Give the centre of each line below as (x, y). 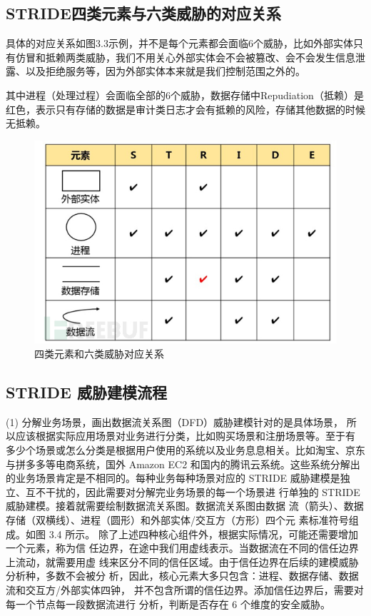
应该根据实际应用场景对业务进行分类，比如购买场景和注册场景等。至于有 (185, 436)
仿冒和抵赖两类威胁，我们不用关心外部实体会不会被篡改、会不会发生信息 (185, 57)
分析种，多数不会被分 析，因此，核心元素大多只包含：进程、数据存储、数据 (182, 576)
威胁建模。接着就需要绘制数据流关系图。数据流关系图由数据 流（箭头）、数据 (185, 506)
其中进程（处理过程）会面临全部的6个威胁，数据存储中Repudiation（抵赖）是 (185, 95)
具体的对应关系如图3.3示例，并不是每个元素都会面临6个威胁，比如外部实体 (179, 43)
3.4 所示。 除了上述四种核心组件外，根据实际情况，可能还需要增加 (203, 534)
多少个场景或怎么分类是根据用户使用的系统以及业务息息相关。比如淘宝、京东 (185, 450)
